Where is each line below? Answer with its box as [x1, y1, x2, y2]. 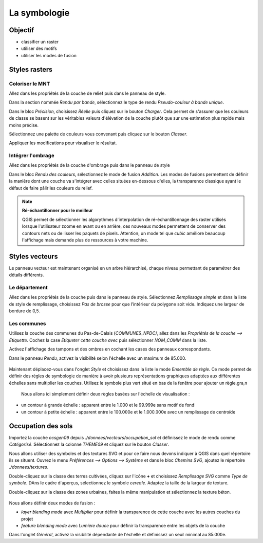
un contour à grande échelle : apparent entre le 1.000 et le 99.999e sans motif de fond [21, 402, 195, 408]
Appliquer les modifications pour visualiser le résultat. [9, 140, 117, 146]
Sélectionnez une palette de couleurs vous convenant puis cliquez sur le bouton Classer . [9, 131, 188, 137]
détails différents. [9, 272, 44, 278]
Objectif [9, 26, 34, 34]
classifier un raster [21, 39, 59, 45]
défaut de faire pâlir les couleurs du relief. [9, 185, 93, 191]
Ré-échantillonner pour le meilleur [22, 208, 93, 214]
